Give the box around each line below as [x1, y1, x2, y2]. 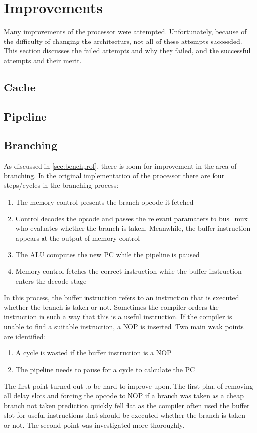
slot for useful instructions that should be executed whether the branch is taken [4, 410, 245, 420]
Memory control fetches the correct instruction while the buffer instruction [15, 266, 242, 276]
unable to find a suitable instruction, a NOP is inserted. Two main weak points [4, 321, 244, 331]
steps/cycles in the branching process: [4, 180, 119, 190]
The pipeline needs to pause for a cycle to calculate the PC [15, 364, 195, 374]
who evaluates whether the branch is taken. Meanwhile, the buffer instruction [15, 223, 251, 233]
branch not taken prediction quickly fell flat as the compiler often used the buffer [4, 400, 250, 410]
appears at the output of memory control [15, 232, 140, 243]
